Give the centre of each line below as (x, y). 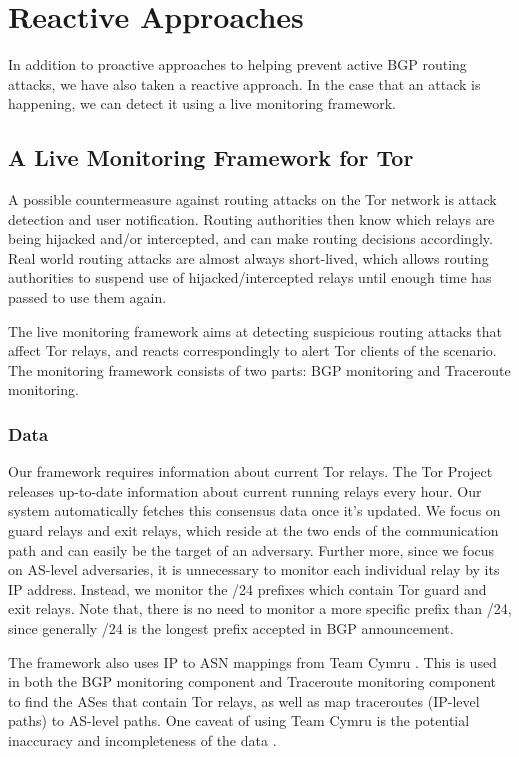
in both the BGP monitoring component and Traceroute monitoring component (252, 681)
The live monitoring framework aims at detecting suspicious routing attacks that (255, 330)
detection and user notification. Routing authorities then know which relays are (251, 218)
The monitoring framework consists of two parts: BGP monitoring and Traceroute (259, 369)
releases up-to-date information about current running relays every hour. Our (245, 490)
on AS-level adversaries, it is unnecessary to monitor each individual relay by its (254, 569)
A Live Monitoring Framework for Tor (211, 157)
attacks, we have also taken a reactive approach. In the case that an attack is (244, 83)
